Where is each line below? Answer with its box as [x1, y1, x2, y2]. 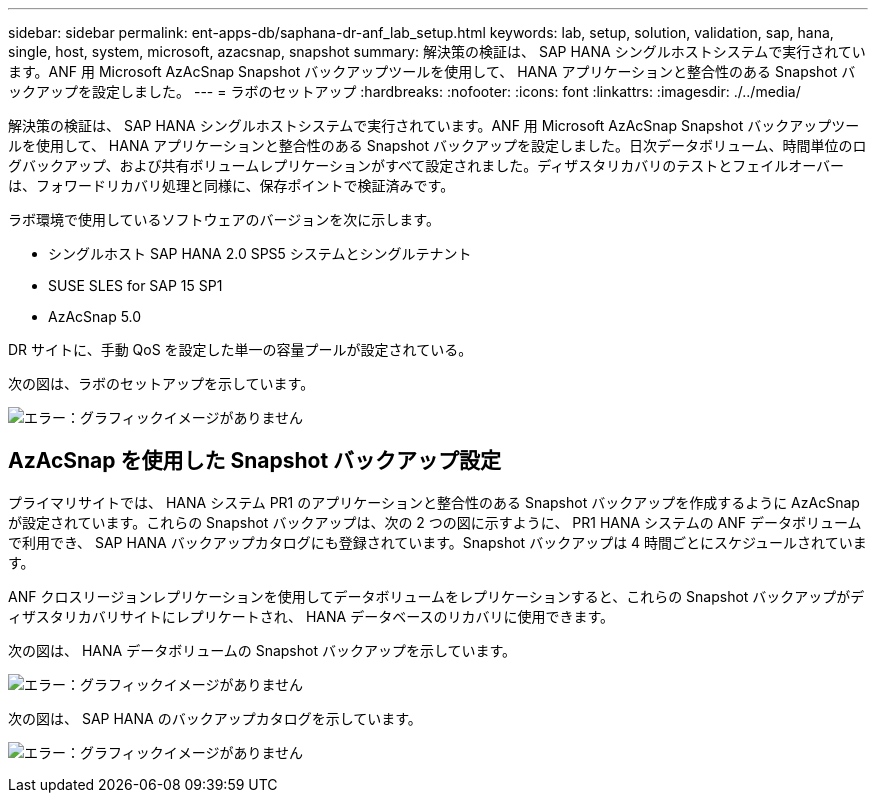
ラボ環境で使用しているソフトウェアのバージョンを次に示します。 [8, 211, 440, 228]
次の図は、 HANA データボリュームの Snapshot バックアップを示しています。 [8, 641, 517, 659]
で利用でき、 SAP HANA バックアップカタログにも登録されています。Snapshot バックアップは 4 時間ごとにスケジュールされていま [8, 533, 867, 551]
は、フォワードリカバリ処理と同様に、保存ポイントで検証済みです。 [8, 177, 455, 194]
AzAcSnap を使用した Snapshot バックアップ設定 [8, 448, 502, 474]
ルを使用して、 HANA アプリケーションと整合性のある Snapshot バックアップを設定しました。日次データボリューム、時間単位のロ [8, 137, 867, 154]
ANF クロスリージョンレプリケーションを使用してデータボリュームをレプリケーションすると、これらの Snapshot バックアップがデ [8, 587, 865, 605]
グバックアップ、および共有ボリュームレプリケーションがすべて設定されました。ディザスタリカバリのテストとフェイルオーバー [8, 157, 845, 174]
